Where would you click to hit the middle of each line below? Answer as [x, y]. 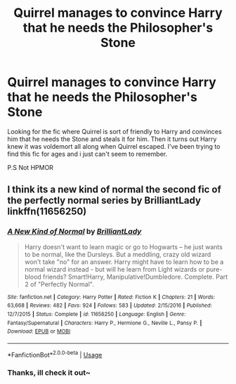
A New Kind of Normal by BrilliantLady [74, 232]
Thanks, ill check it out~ [49, 373]
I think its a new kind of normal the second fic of [114, 190]
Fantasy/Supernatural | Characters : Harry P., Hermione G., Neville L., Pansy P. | [105, 323]
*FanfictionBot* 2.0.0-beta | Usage [55, 354]
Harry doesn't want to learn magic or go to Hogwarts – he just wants [124, 246]
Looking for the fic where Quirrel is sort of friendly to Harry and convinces [115, 131]
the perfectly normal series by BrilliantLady [104, 200]
